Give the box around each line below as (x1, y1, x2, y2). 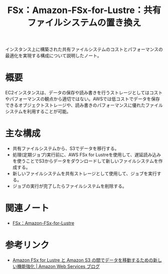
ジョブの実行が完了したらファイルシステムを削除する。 (12, 183, 127, 189)
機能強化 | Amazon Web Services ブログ (17, 263, 100, 269)
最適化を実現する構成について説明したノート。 (5, 53, 102, 59)
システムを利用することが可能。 (5, 108, 71, 114)
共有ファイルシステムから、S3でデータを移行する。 (12, 146, 119, 152)
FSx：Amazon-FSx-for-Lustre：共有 (7, 5, 161, 16)
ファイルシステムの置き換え (27, 17, 141, 29)
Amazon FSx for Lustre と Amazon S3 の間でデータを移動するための (12, 257, 153, 263)
